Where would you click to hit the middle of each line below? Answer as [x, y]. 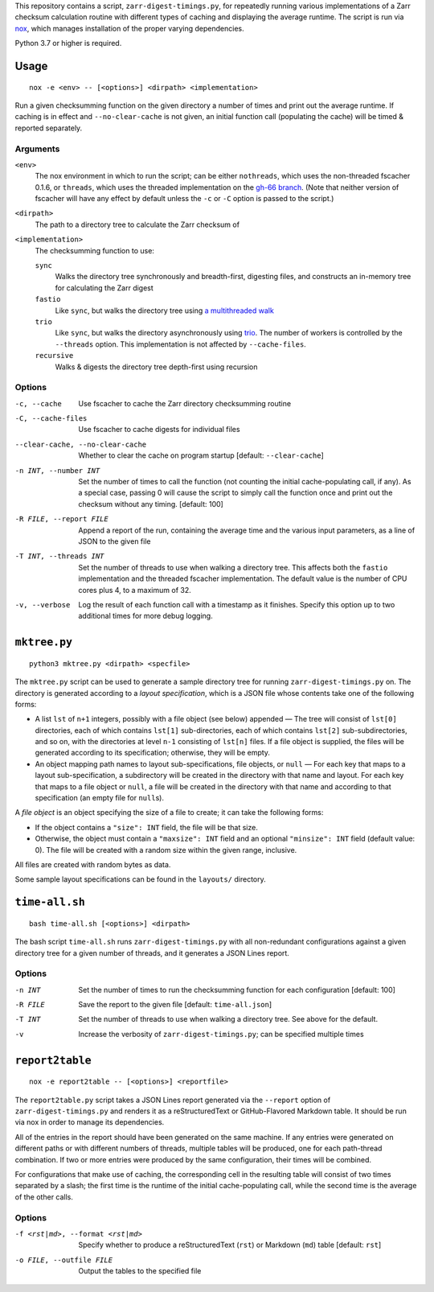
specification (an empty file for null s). [100, 798]
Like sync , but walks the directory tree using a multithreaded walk [165, 311]
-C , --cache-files [51, 419]
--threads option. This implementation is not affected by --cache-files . [181, 344]
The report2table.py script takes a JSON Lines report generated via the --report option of [173, 1100]
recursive [54, 356]
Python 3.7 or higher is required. [68, 43]
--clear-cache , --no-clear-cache [81, 444]
